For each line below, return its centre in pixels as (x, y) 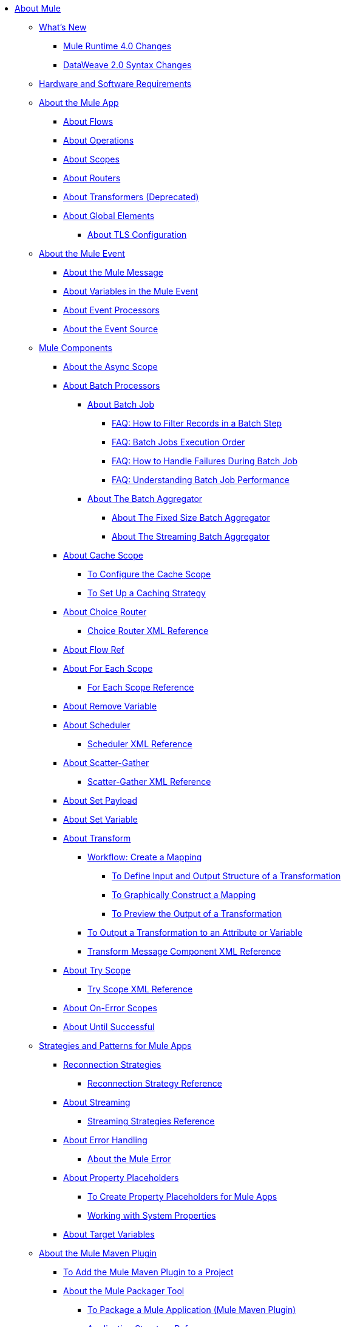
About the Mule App (79, 103)
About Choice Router (105, 612)
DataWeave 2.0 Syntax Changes (127, 65)
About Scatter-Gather (106, 763)
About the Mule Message (113, 272)
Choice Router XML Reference (148, 631)
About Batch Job (121, 404)
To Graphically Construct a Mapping (184, 895)
